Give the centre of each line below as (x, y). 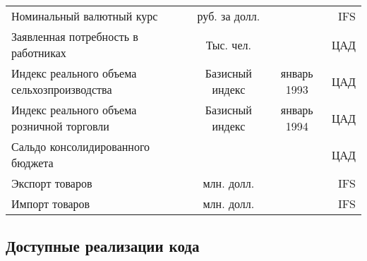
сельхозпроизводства (62, 89)
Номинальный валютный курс (85, 16)
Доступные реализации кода (103, 246)
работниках (39, 53)
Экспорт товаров (52, 183)
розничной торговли (60, 126)
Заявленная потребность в (75, 36)
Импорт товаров (51, 204)
